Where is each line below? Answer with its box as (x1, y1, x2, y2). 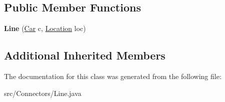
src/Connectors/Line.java (4, 87, 81, 98)
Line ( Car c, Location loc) (4, 23, 86, 33)
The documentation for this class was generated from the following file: (4, 71, 221, 81)
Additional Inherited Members (4, 47, 165, 63)
